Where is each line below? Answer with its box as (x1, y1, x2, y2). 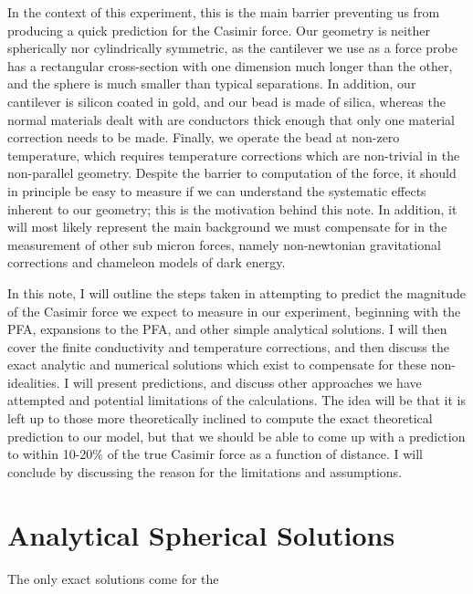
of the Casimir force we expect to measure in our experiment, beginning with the (7, 301, 461, 320)
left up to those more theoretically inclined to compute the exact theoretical (7, 409, 433, 428)
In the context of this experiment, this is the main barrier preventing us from (7, 3, 440, 21)
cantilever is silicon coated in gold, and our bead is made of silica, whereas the (7, 91, 446, 110)
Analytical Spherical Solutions (7, 516, 395, 553)
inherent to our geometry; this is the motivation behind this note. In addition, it (7, 199, 457, 218)
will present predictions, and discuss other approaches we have (73, 372, 422, 391)
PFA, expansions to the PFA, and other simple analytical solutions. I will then (7, 319, 447, 339)
